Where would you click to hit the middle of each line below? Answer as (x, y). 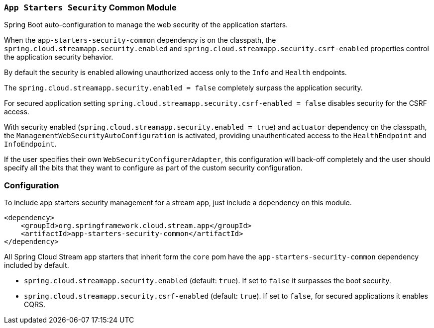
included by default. (37, 265)
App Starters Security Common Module (90, 7)
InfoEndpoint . (30, 144)
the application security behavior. (59, 57)
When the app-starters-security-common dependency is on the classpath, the (140, 40)
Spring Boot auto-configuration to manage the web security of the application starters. (146, 25)
